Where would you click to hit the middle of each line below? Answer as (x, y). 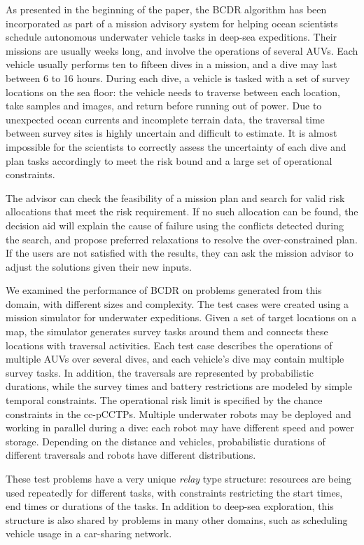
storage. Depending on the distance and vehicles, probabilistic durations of (166, 441)
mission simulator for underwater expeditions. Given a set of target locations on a (181, 317)
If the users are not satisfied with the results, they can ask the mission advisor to (180, 253)
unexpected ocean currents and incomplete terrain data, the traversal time (165, 119)
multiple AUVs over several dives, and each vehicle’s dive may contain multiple (175, 359)
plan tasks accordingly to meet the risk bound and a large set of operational (169, 160)
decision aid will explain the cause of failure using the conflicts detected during (175, 225)
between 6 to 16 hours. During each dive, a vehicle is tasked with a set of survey (178, 78)
